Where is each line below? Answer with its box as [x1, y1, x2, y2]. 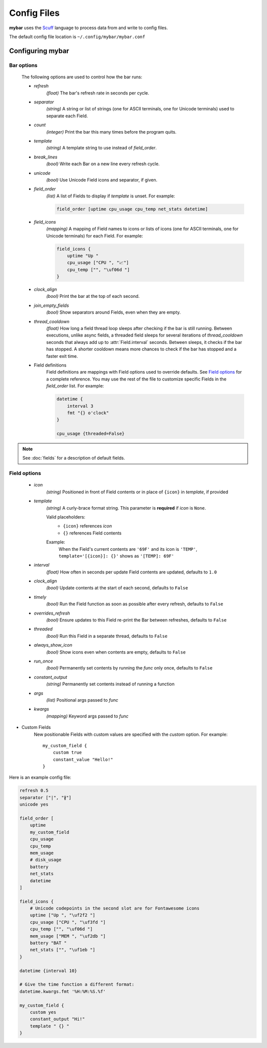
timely [34, 594, 46, 600]
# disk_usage [30, 857, 62, 863]
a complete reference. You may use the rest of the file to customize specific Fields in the [46, 376, 227, 382]
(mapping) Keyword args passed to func [46, 713, 129, 719]
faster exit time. [46, 353, 78, 359]
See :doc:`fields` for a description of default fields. [22, 455, 126, 461]
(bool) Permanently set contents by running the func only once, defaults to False [46, 665, 213, 671]
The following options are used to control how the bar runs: [21, 74, 142, 80]
